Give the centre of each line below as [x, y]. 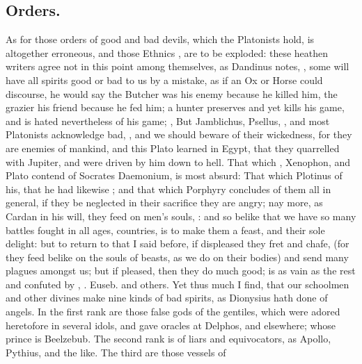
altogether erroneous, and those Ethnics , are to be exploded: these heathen [167, 52]
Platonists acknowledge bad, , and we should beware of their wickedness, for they [179, 134]
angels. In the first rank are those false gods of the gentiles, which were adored [173, 312]
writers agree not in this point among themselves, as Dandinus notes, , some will [178, 66]
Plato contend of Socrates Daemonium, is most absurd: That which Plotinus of [174, 175]
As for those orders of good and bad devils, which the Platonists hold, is [160, 39]
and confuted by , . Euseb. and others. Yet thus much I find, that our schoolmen [178, 284]
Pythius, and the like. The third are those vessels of [116, 352]
